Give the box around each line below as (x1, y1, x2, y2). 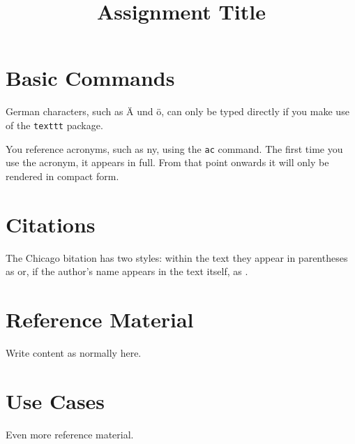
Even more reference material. (6, 427, 134, 441)
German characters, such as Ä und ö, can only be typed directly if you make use (6, 104, 349, 119)
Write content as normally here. (6, 345, 142, 360)
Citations (6, 209, 96, 238)
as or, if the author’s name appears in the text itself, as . (6, 264, 248, 279)
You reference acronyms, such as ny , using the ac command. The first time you (6, 141, 343, 156)
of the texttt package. (6, 117, 103, 132)
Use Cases (6, 386, 105, 415)
